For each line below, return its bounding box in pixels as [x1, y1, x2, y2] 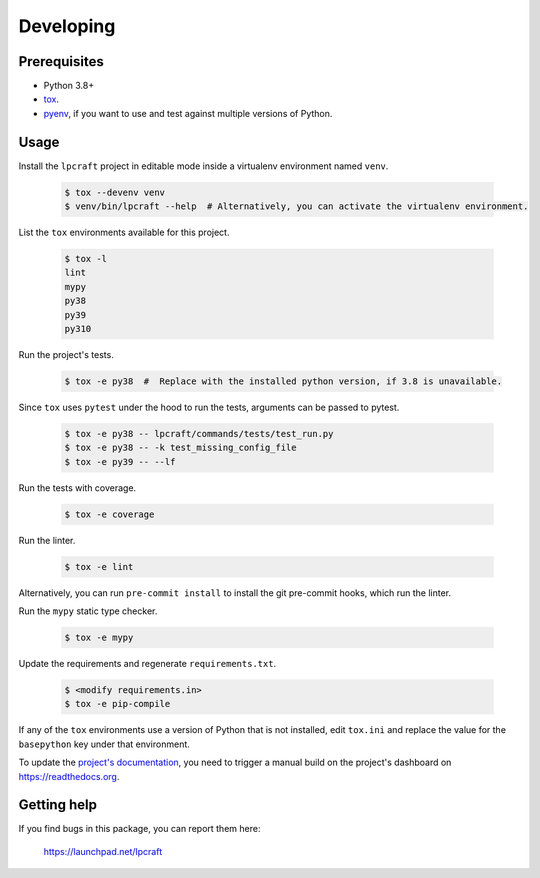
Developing [18, 15, 116, 37]
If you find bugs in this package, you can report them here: [18, 823, 261, 835]
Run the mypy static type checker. [18, 605, 158, 617]
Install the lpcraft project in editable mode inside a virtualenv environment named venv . [18, 160, 389, 172]
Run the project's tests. [18, 349, 114, 361]
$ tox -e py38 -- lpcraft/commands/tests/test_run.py [64, 428, 334, 439]
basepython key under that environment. [18, 738, 190, 750]
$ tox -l [64, 253, 108, 265]
